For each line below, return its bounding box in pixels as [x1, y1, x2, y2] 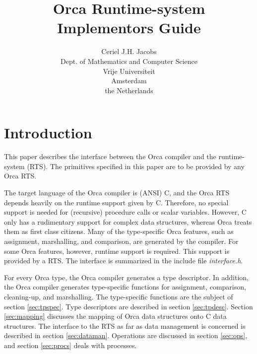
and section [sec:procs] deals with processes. [4, 340, 137, 350]
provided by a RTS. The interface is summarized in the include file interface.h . [4, 255, 243, 266]
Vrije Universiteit [103, 65, 155, 76]
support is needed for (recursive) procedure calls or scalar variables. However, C [4, 207, 247, 217]
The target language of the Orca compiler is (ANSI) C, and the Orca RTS [4, 187, 230, 197]
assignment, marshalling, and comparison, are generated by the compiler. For [4, 236, 239, 246]
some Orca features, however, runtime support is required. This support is [4, 245, 229, 256]
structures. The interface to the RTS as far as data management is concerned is [4, 320, 246, 331]
